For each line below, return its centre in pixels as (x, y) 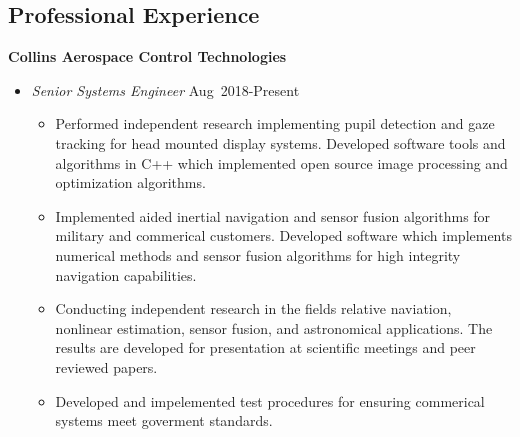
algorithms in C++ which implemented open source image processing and (281, 162)
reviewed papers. (106, 366)
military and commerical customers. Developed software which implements (283, 235)
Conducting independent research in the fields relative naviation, (253, 308)
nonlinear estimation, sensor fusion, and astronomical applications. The (274, 327)
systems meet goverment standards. (164, 420)
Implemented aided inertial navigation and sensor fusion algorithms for (273, 215)
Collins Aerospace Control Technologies (147, 56)
